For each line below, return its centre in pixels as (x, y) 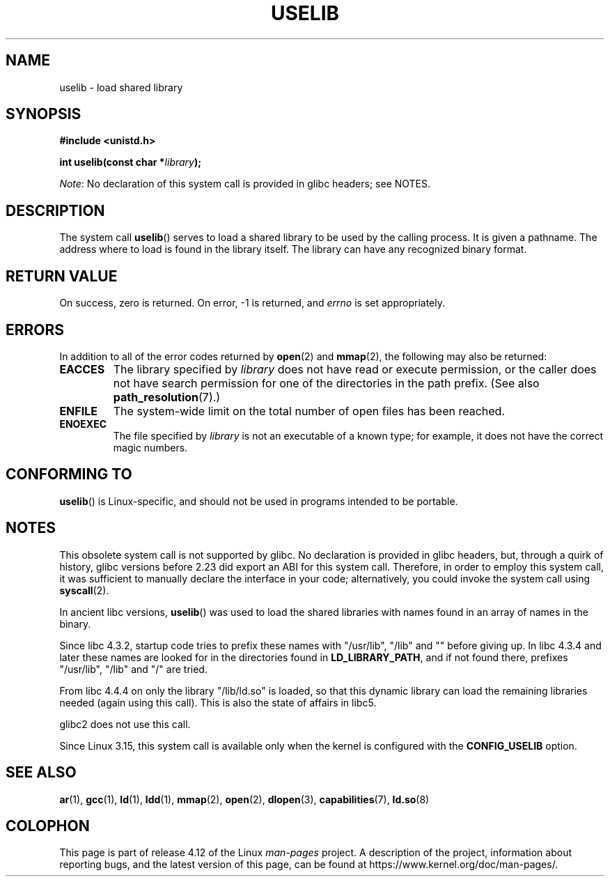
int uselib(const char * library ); (131, 162)
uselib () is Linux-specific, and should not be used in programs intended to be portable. (259, 501)
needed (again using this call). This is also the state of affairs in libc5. (218, 702)
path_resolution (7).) (167, 397)
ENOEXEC (83, 424)
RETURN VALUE (62, 276)
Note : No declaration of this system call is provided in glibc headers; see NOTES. (245, 184)
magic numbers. (150, 447)
